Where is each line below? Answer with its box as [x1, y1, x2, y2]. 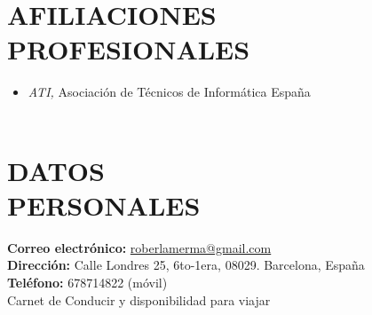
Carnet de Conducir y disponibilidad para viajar [7, 290, 271, 309]
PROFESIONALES [7, 31, 250, 67]
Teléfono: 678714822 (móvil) [7, 273, 168, 291]
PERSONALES [7, 186, 201, 223]
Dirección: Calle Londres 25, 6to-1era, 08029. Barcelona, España [7, 256, 365, 274]
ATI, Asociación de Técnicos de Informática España [28, 83, 311, 101]
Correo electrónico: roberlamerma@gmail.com [7, 238, 272, 256]
